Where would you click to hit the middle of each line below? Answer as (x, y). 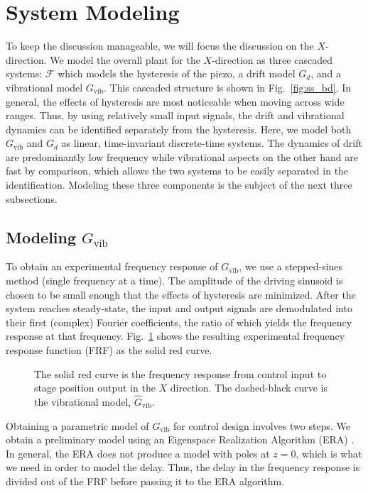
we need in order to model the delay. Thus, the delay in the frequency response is (183, 467)
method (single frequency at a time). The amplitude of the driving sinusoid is (174, 281)
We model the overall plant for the (125, 59)
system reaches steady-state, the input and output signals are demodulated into (179, 308)
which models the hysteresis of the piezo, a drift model (177, 73)
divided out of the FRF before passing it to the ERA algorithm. (145, 481)
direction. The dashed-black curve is (249, 388)
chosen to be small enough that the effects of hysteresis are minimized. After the (181, 294)
